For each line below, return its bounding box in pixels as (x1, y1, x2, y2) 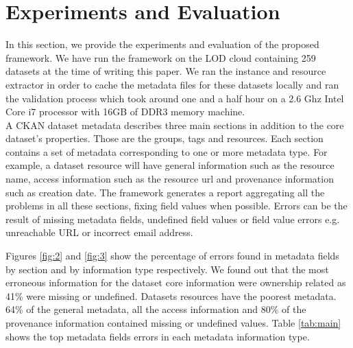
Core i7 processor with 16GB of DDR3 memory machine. (5, 104, 245, 119)
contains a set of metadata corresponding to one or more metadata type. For (5, 144, 328, 159)
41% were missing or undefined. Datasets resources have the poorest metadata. (5, 288, 337, 303)
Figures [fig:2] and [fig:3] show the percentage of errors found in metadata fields (5, 248, 339, 263)
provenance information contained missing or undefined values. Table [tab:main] (5, 316, 341, 329)
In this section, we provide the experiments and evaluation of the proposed (5, 37, 319, 51)
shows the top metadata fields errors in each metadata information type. (5, 329, 310, 343)
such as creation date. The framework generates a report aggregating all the (5, 185, 325, 199)
